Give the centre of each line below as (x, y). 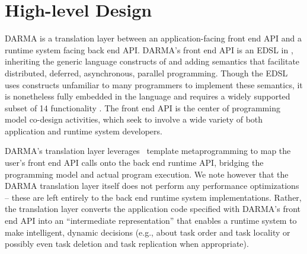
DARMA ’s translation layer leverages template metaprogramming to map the (148, 151)
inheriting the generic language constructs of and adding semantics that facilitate (152, 61)
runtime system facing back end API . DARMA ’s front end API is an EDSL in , (149, 49)
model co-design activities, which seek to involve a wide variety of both (134, 119)
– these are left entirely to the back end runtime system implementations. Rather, (153, 197)
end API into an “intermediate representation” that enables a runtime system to (151, 221)
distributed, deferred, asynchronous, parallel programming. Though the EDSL (146, 73)
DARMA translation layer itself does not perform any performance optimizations (152, 186)
